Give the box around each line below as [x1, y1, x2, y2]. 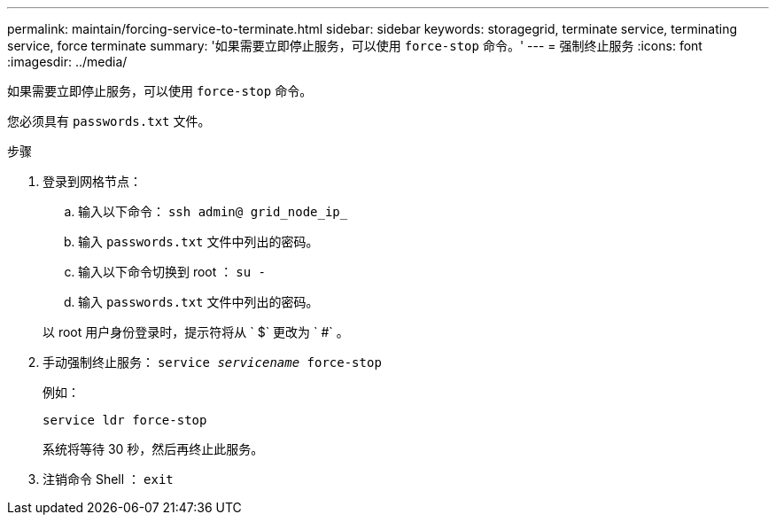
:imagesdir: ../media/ [7, 54, 128, 69]
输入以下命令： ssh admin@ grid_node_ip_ [78, 204, 348, 219]
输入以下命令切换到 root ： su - [78, 264, 266, 279]
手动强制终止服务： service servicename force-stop [43, 354, 382, 370]
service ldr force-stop [43, 413, 207, 427]
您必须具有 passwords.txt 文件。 [7, 113, 211, 129]
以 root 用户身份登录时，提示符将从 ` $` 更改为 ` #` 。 [43, 324, 349, 339]
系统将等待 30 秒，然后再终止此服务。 [43, 441, 264, 456]
